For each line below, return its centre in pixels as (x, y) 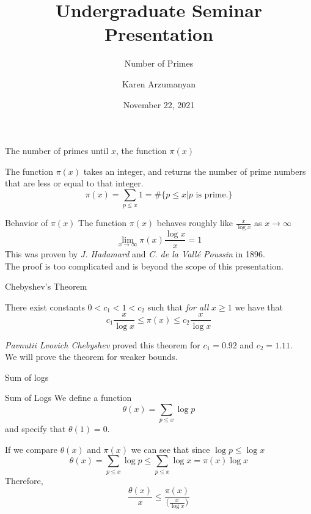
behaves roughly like (195, 223)
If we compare (31, 449)
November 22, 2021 (159, 104)
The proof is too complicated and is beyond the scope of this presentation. (144, 266)
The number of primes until (57, 151)
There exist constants (45, 307)
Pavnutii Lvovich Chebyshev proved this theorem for (103, 344)
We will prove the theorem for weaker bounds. (91, 357)
